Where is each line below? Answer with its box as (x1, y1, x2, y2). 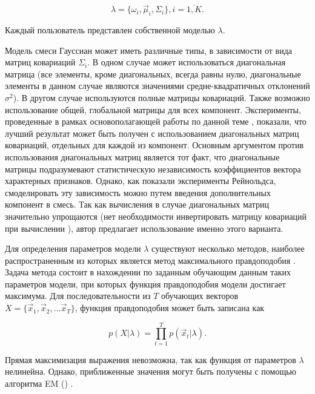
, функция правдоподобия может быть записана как (75, 301, 265, 314)
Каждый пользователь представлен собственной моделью (5, 24, 215, 36)
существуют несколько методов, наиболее (151, 242, 305, 255)
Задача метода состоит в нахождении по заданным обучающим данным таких (5, 266, 291, 278)
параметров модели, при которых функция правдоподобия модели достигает (5, 277, 286, 290)
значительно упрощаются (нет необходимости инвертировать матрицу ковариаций (5, 209, 307, 222)
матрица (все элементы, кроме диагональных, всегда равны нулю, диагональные (5, 67, 301, 80)
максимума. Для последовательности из (5, 289, 151, 302)
